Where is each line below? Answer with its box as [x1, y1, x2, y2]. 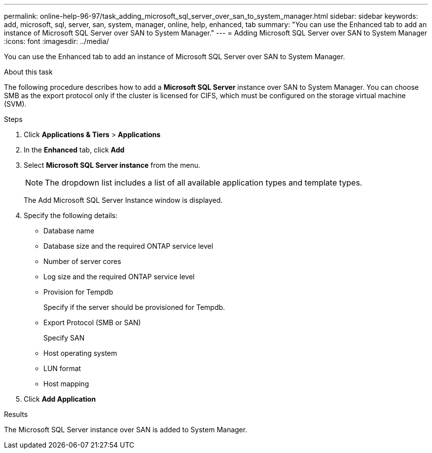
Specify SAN [43, 334, 85, 342]
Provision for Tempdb [43, 288, 113, 296]
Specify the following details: [24, 211, 118, 220]
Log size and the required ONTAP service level [43, 272, 195, 281]
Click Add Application [24, 395, 96, 403]
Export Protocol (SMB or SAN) [43, 318, 141, 327]
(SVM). [4, 100, 27, 108]
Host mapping [43, 379, 89, 388]
